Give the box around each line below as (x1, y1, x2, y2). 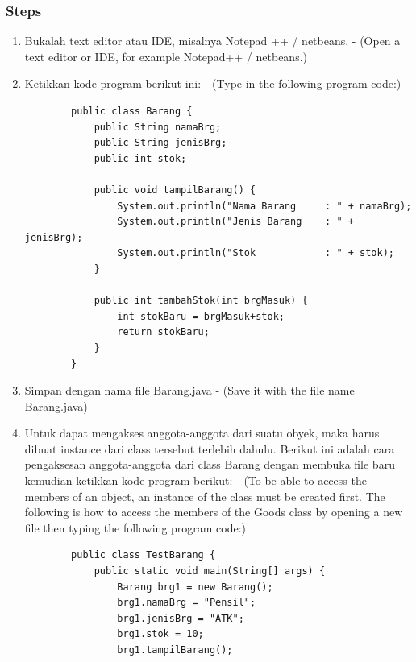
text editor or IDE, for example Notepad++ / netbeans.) (24, 48, 308, 64)
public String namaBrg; (94, 121, 222, 133)
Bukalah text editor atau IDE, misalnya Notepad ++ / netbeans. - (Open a (24, 32, 401, 49)
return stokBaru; (117, 326, 210, 338)
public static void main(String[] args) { (94, 565, 326, 577)
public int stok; (94, 152, 187, 164)
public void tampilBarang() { (94, 184, 256, 196)
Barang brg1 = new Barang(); (117, 581, 273, 593)
